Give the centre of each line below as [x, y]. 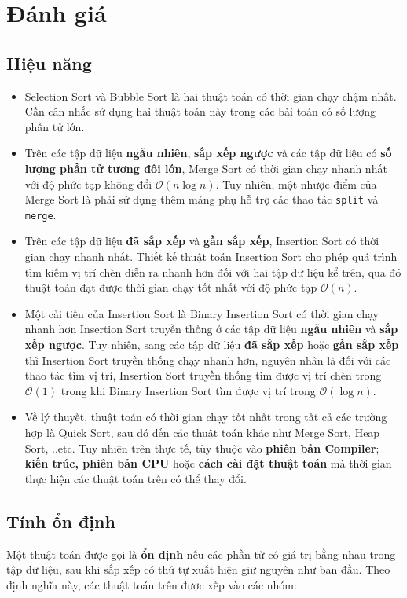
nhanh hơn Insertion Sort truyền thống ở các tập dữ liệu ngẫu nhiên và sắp [211, 329]
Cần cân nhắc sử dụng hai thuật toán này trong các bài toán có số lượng [200, 111]
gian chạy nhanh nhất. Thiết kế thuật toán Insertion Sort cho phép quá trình [211, 257]
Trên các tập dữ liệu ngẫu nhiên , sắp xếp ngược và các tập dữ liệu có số [208, 153]
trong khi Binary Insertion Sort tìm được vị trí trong [188, 390]
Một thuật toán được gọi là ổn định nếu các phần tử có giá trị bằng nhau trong [201, 554]
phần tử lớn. [55, 126]
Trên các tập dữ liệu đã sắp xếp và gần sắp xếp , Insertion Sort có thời [202, 241]
